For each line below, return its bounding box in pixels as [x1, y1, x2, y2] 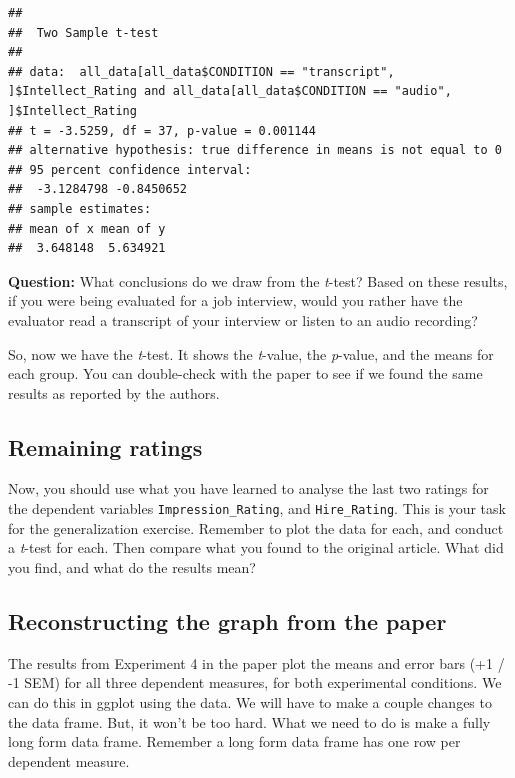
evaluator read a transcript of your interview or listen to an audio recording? [8, 309, 478, 330]
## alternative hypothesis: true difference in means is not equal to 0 [8, 143, 502, 158]
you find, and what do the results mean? [8, 556, 256, 577]
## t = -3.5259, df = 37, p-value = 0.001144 [8, 123, 316, 138]
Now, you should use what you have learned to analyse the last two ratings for [8, 478, 489, 499]
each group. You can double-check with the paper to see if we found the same [8, 363, 483, 384]
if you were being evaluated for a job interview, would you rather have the [8, 290, 463, 311]
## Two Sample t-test [8, 25, 159, 40]
